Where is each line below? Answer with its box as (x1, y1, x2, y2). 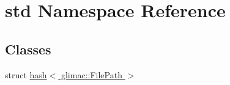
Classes (5, 39, 51, 58)
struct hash (5, 68, 47, 81)
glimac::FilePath (61, 68, 122, 81)
